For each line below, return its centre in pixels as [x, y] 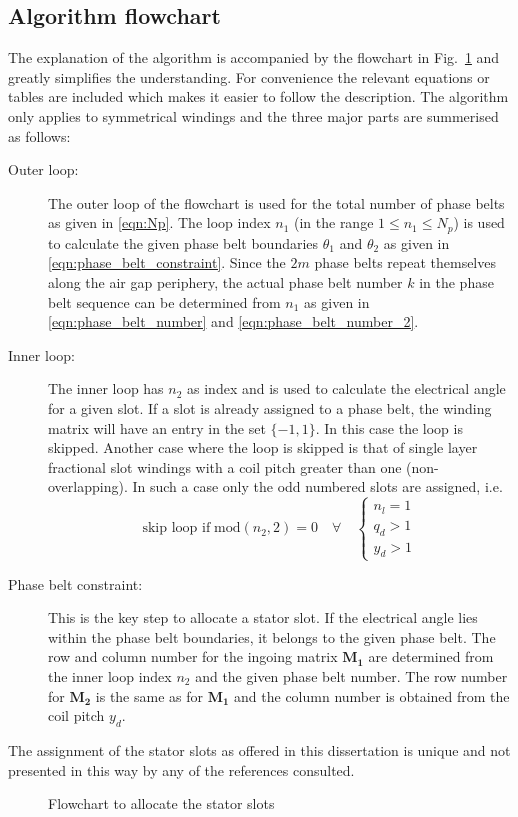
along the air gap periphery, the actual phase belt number [225, 282]
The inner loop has [106, 388]
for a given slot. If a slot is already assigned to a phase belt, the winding [270, 407]
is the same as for [149, 695]
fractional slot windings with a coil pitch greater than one [225, 466]
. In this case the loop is [389, 427]
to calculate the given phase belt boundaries [183, 242]
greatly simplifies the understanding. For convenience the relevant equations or [249, 76]
